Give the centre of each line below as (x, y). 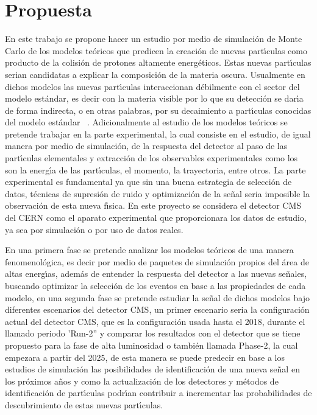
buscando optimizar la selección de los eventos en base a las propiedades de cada (155, 285)
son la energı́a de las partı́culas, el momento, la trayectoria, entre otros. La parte (155, 169)
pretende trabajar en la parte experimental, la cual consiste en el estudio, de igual (158, 134)
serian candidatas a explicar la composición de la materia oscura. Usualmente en (155, 74)
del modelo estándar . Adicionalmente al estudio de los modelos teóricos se (146, 122)
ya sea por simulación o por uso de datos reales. (94, 229)
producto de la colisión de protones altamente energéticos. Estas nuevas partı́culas (158, 62)
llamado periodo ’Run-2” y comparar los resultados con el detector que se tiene (153, 333)
